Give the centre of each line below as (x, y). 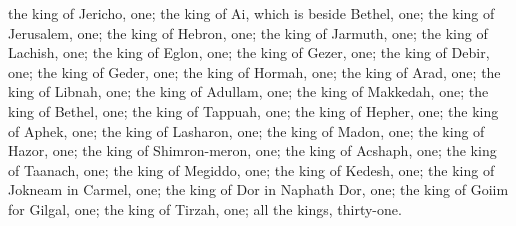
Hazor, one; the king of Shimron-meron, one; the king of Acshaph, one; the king (252, 150)
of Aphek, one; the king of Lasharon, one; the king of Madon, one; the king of (246, 130)
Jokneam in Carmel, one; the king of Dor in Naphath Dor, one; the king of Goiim (258, 189)
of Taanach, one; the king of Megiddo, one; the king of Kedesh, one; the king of (251, 169)
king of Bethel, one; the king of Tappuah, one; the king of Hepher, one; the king (253, 110)
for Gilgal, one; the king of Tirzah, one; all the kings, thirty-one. (205, 208)
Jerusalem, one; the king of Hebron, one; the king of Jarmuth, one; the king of (248, 32)
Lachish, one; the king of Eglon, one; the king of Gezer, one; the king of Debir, (249, 52)
